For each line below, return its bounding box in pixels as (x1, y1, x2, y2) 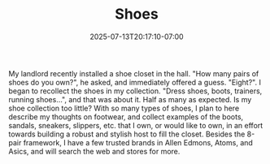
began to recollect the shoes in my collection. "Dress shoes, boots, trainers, (8, 86, 263, 96)
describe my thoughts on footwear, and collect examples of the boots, (8, 111, 244, 122)
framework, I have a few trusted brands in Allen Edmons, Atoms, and (23, 137, 254, 147)
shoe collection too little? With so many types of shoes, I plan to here (8, 103, 240, 113)
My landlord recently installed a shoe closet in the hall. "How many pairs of (8, 68, 259, 78)
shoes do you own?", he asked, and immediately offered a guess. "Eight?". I (8, 77, 262, 87)
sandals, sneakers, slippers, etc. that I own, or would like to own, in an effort (8, 120, 263, 130)
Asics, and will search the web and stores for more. (8, 146, 181, 156)
